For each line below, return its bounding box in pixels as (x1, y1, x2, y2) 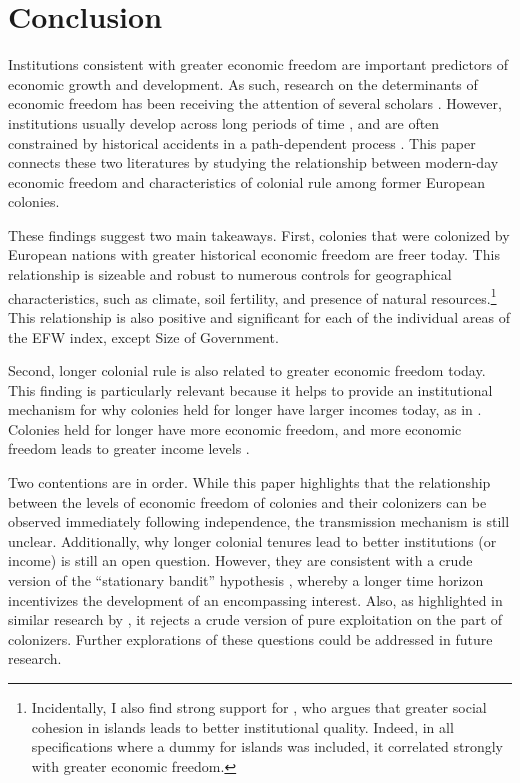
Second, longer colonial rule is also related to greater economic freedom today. (8, 360, 486, 381)
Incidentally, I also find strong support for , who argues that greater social (31, 697, 487, 717)
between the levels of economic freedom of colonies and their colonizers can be (8, 491, 487, 512)
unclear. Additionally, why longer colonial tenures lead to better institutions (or (8, 530, 497, 551)
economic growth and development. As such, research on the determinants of (8, 73, 478, 94)
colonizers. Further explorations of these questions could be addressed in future (8, 628, 493, 649)
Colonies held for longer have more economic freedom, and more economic (8, 418, 462, 439)
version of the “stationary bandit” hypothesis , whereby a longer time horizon (8, 570, 484, 591)
